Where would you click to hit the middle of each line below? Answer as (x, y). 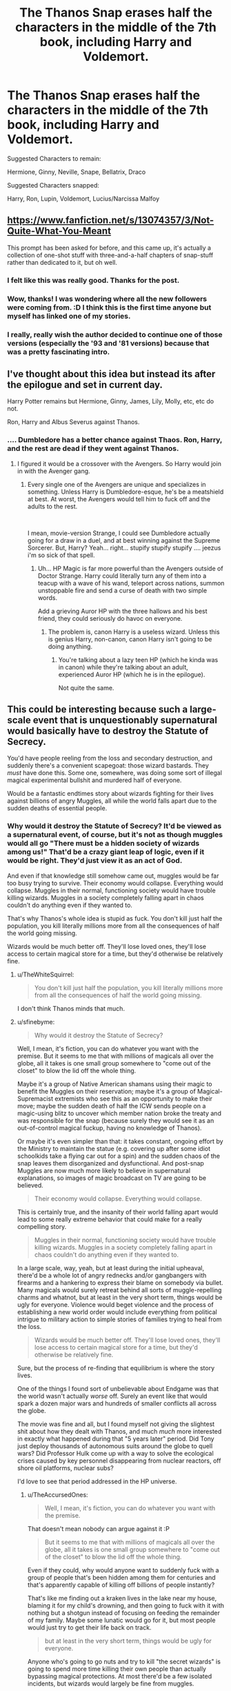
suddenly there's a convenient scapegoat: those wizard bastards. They (108, 766)
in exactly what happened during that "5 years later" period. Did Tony (116, 1439)
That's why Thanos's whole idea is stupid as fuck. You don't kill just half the (115, 918)
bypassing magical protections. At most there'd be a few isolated (120, 1676)
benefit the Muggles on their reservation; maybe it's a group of (107, 1091)
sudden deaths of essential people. (57, 808)
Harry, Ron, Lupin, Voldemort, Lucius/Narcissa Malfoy (83, 199)
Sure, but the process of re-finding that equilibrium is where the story (116, 1368)
